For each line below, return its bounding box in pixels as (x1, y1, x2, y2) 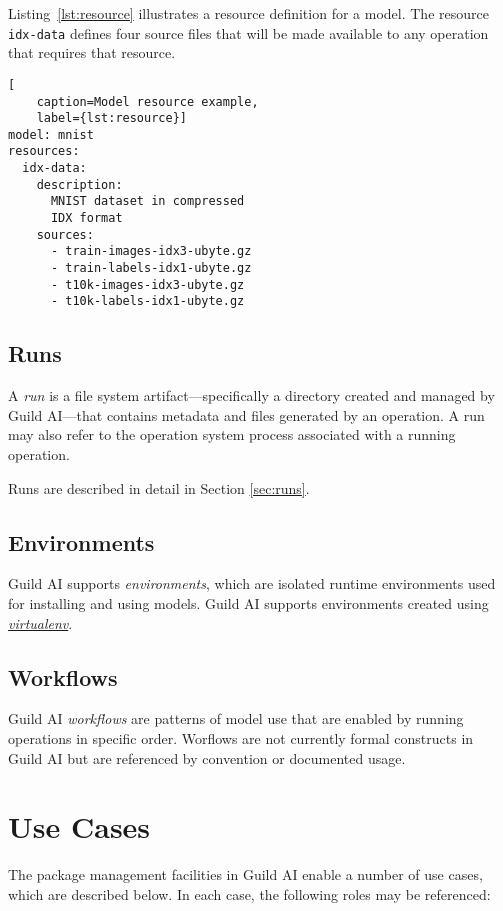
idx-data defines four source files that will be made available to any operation (8, 22, 489, 43)
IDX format (50, 211, 123, 226)
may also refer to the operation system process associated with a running (8, 424, 456, 445)
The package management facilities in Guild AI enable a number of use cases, (8, 864, 483, 885)
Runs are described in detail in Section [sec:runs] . (8, 477, 310, 498)
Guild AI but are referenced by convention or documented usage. (8, 747, 406, 768)
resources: (8, 144, 80, 159)
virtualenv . (8, 612, 73, 633)
